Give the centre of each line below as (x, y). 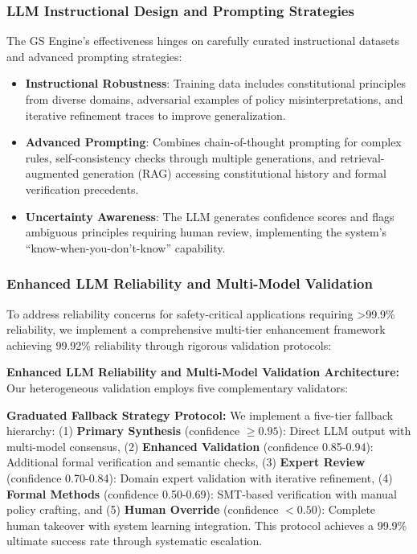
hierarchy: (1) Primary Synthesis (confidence (123, 431)
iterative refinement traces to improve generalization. (155, 115)
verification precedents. (82, 189)
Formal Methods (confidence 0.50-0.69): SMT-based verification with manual (202, 493)
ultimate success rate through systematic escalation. (135, 541)
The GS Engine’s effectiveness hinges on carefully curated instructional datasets (203, 41)
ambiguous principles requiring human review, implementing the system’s (206, 232)
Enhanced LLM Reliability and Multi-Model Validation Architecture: (203, 372)
